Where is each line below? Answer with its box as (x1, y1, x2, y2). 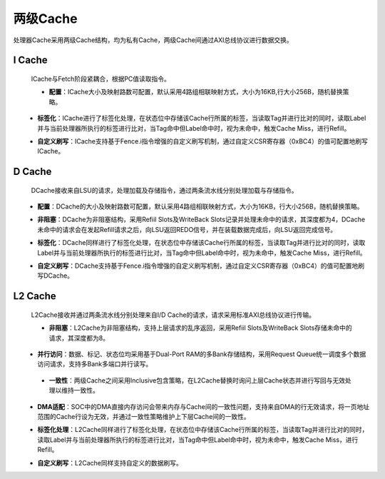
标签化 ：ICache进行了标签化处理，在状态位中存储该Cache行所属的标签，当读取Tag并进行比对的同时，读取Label (37, 114, 366, 123)
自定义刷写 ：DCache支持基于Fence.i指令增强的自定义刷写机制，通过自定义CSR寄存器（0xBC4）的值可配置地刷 (37, 261, 365, 271)
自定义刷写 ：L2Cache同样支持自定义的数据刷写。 (37, 458, 183, 467)
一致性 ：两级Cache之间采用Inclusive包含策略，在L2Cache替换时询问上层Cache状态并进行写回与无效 (48, 375, 346, 385)
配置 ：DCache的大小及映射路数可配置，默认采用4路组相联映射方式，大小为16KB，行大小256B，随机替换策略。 (37, 202, 364, 211)
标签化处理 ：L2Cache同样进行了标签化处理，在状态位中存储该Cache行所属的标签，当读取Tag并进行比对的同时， (37, 425, 369, 434)
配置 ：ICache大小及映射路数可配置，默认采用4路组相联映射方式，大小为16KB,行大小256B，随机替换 (48, 88, 343, 96)
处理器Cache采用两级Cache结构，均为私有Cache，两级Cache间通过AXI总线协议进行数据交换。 (13, 36, 294, 44)
